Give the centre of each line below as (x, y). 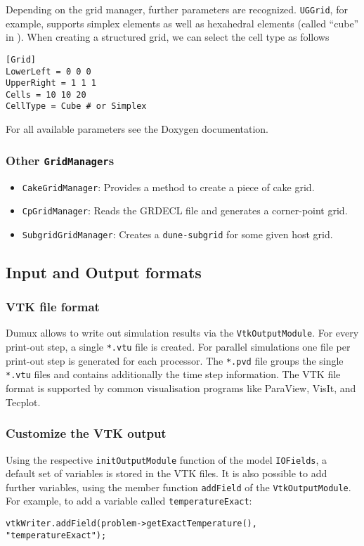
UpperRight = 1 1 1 (51, 83)
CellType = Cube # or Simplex (76, 106)
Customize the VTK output (86, 433)
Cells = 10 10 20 (46, 95)
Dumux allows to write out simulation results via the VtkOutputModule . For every (182, 333)
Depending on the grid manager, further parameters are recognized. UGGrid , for (177, 9)
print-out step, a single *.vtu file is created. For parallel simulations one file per (178, 347)
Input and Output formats (104, 272)
